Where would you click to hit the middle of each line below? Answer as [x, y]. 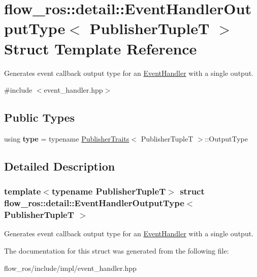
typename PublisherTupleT [109, 191]
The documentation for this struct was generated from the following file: [117, 250]
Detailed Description [60, 166]
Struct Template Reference [101, 48]
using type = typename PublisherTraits [67, 138]
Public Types [40, 117]
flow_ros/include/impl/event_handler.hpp [70, 268]
